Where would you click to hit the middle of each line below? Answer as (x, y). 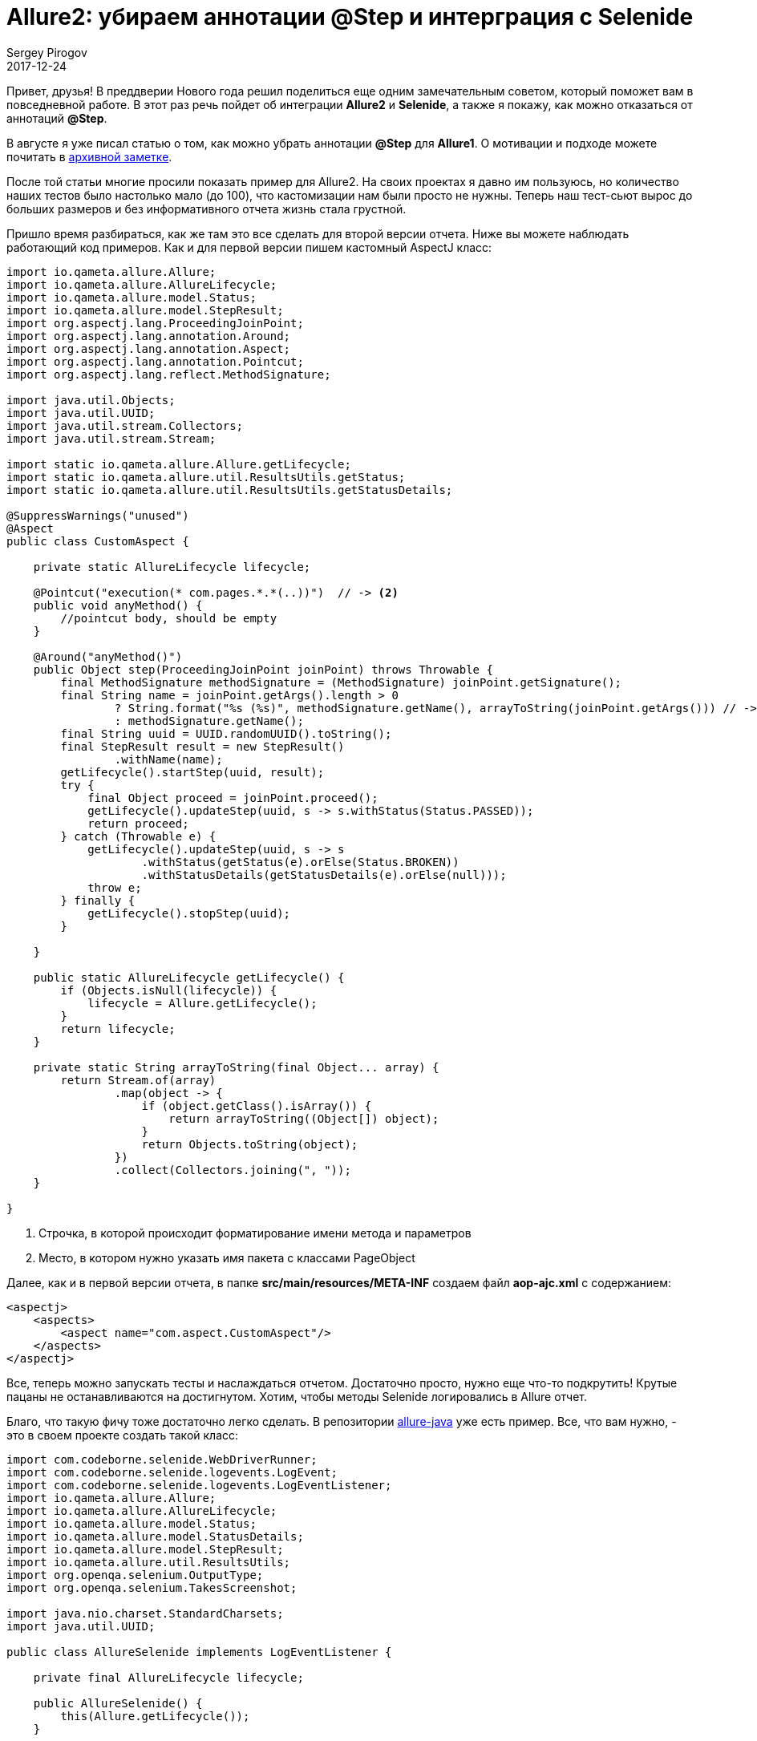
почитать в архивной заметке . (89, 156)
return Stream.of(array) (138, 1080)
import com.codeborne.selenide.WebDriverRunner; (162, 1459)
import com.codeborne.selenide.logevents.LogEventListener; (199, 1485)
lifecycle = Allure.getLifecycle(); (202, 1003)
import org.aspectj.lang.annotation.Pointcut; (155, 361)
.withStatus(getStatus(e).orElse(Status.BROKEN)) (300, 862)
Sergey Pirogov (47, 52)
